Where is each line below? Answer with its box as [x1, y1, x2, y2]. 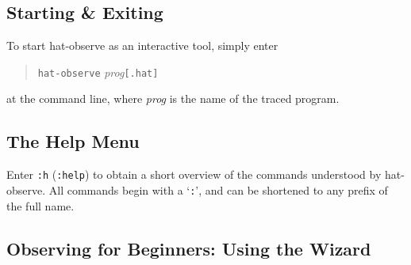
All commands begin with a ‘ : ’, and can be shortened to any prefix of [48, 181, 388, 198]
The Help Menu [6, 129, 140, 153]
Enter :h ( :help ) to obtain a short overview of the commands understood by [6, 166, 382, 183]
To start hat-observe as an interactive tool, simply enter [6, 37, 278, 54]
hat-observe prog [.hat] [37, 63, 159, 80]
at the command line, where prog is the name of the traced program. [6, 90, 340, 107]
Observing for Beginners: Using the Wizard [6, 236, 371, 260]
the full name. [6, 197, 75, 214]
